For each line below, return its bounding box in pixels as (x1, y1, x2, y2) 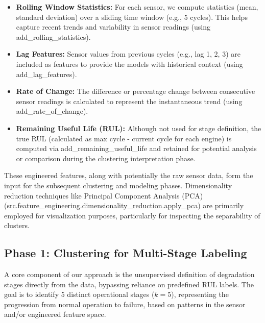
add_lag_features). (16, 68, 77, 79)
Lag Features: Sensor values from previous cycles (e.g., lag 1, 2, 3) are (16, 48, 240, 59)
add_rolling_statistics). (16, 31, 91, 42)
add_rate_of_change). (16, 106, 88, 116)
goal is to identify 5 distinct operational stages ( (4, 289, 155, 300)
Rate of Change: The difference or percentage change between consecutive (16, 86, 255, 96)
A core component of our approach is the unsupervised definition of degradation (4, 269, 255, 280)
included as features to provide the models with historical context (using (16, 58, 243, 69)
